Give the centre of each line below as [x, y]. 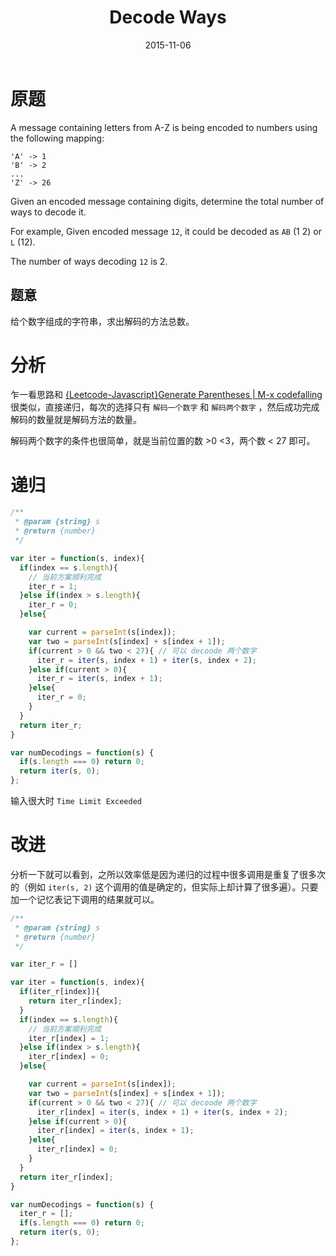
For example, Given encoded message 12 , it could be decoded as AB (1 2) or [166, 231]
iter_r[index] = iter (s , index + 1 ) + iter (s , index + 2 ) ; [162, 1112]
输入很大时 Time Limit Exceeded [76, 800]
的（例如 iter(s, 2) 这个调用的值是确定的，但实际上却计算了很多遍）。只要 [164, 887]
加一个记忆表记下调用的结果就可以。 [85, 899]
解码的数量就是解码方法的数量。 [76, 420]
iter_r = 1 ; [53, 586]
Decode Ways [168, 17]
